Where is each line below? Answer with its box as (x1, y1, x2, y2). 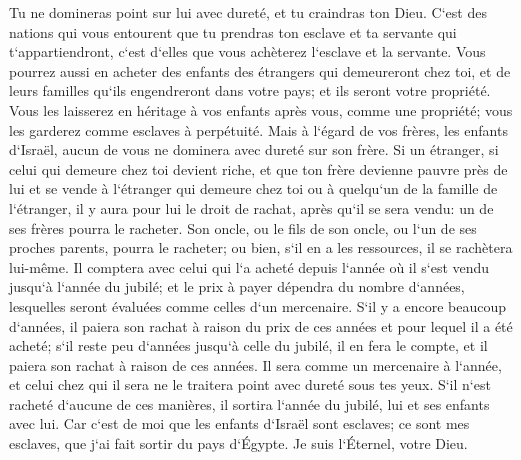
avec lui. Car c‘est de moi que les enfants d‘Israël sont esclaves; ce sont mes (9, 413, 470, 434)
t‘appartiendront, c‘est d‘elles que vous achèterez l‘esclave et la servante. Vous (9, 41, 486, 62)
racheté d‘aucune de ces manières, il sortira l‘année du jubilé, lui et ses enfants (9, 393, 490, 414)
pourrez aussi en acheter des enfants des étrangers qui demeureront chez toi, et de (9, 60, 511, 81)
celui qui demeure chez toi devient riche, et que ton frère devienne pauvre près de (9, 158, 508, 179)
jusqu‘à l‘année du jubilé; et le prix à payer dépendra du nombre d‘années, (9, 276, 465, 297)
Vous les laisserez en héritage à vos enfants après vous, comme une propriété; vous (9, 99, 513, 120)
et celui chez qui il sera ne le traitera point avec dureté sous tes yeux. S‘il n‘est (9, 374, 491, 395)
